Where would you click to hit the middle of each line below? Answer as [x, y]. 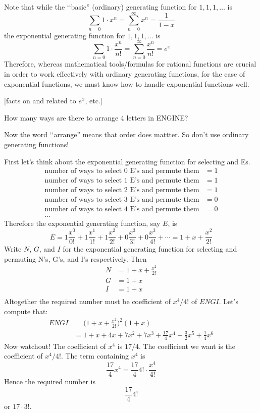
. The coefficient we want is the [187, 346]
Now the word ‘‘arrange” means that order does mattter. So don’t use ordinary [126, 134]
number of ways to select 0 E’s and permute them [122, 171]
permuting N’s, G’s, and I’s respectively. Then [75, 258]
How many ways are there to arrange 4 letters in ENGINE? [96, 117]
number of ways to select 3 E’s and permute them [122, 200]
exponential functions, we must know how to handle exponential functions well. [127, 83]
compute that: [26, 311]
